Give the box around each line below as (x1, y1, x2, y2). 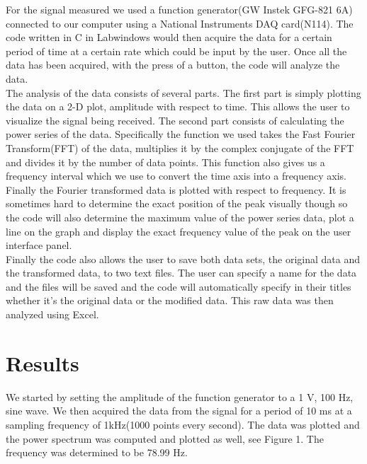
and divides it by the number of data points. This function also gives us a (6, 154, 325, 169)
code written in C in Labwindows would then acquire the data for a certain (6, 30, 332, 45)
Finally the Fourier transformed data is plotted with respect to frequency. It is (6, 182, 346, 197)
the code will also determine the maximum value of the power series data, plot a (6, 209, 354, 224)
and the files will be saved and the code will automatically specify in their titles (6, 279, 351, 294)
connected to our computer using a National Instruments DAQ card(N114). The (6, 16, 354, 30)
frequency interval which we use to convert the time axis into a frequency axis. (6, 168, 347, 183)
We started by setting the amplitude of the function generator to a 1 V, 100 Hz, (6, 389, 354, 404)
